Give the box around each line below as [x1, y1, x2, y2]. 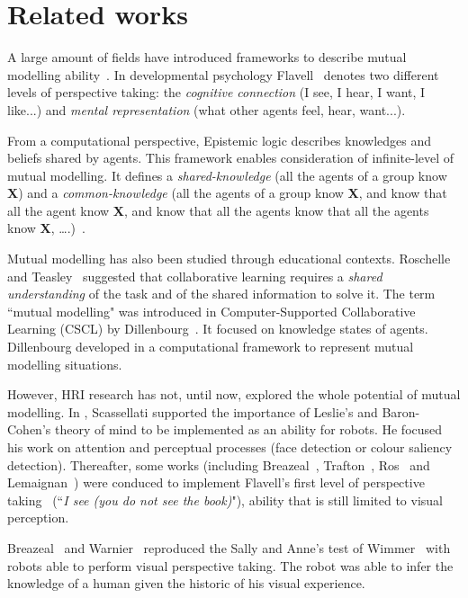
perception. [7, 508, 69, 527]
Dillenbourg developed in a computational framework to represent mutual [7, 337, 414, 356]
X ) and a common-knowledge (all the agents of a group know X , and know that [7, 183, 447, 202]
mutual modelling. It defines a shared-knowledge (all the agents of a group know [7, 165, 447, 184]
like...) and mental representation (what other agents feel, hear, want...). [7, 100, 406, 119]
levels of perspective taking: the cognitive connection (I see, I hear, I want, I [7, 83, 426, 102]
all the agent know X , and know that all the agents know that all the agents [7, 201, 429, 219]
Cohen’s [7, 420, 51, 439]
